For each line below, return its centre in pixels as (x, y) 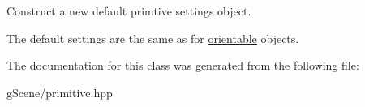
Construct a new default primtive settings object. (129, 11)
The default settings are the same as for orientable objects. (153, 38)
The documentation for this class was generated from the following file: (183, 65)
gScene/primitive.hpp (60, 92)
